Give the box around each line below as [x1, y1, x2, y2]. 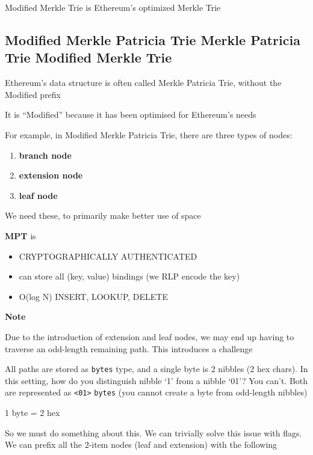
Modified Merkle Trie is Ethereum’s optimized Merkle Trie [5, 1, 221, 13]
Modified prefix [5, 88, 61, 100]
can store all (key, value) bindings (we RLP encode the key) [19, 270, 240, 282]
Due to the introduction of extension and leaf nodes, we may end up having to [5, 330, 294, 343]
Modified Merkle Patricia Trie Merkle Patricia [5, 30, 300, 49]
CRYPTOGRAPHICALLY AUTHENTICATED [19, 249, 197, 262]
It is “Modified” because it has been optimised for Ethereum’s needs [5, 108, 256, 121]
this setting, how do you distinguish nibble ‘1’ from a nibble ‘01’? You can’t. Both [5, 374, 308, 386]
